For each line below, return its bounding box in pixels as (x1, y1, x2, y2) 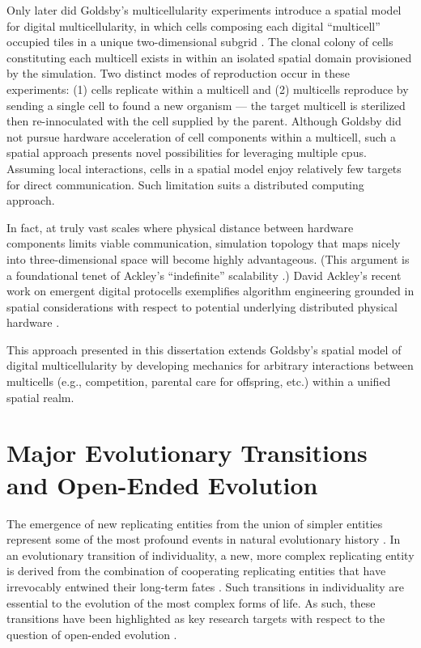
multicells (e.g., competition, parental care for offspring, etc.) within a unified (6, 373, 391, 390)
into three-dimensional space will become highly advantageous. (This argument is (6, 250, 410, 267)
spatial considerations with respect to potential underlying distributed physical (6, 298, 398, 315)
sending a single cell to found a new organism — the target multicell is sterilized (6, 96, 406, 113)
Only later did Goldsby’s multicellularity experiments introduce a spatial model (6, 2, 402, 18)
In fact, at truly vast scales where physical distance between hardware (6, 218, 354, 235)
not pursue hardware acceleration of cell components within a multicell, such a (6, 128, 397, 145)
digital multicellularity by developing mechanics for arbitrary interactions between (6, 357, 414, 374)
